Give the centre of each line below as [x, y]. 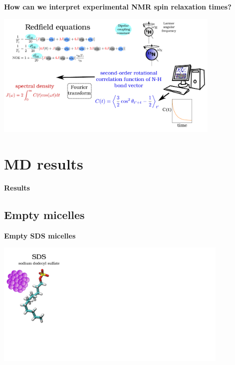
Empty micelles [44, 215]
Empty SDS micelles [40, 235]
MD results [44, 164]
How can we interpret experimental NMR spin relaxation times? [118, 6]
